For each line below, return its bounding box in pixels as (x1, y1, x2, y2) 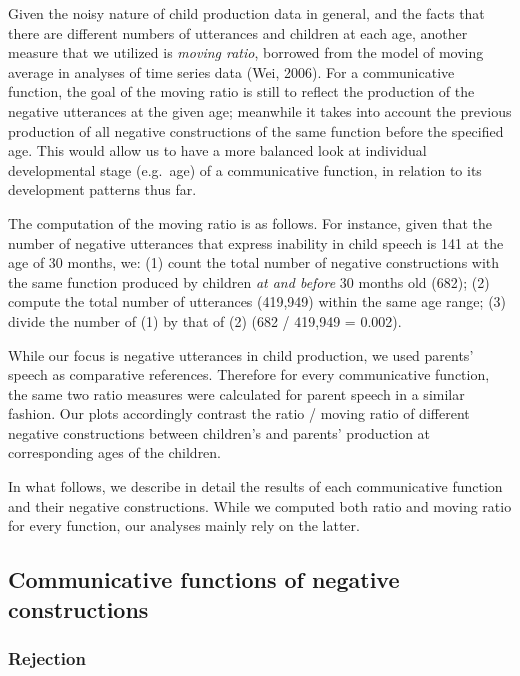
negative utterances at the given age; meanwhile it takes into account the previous (8, 100, 512, 121)
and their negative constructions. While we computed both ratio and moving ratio (8, 495, 512, 516)
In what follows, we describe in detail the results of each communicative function (8, 476, 503, 497)
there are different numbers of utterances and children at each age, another (8, 22, 468, 43)
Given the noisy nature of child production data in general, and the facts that (8, 3, 485, 23)
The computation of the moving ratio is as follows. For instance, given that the (8, 212, 492, 233)
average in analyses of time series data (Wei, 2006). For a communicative (8, 61, 455, 82)
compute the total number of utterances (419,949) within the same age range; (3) (8, 291, 507, 312)
